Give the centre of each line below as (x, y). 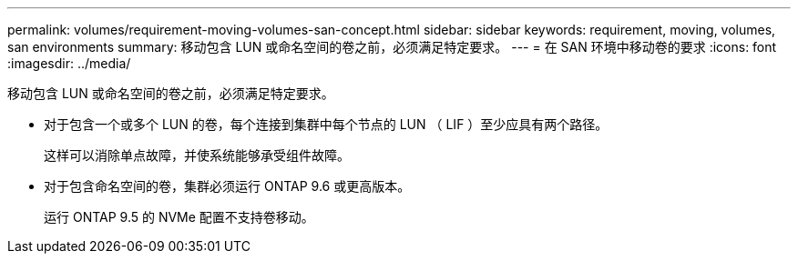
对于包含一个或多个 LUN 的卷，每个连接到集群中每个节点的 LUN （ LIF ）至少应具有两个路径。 (326, 124)
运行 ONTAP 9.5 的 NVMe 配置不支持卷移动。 (179, 217)
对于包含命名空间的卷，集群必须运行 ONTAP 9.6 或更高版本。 (227, 186)
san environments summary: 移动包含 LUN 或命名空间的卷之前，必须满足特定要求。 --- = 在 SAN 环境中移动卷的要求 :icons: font (392, 47)
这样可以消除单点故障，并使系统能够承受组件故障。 (197, 155)
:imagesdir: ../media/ (69, 63)
